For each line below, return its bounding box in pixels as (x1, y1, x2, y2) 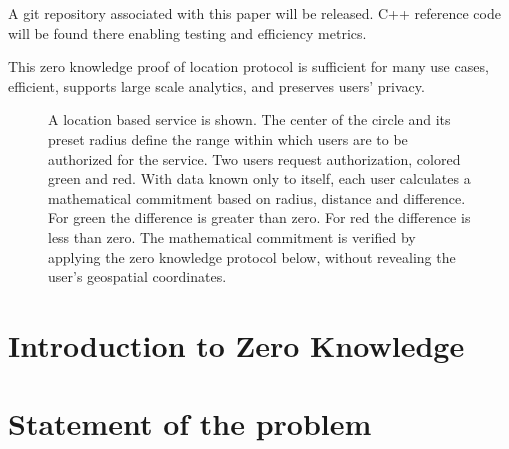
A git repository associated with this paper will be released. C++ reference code (8, 3, 501, 23)
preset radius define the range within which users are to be (48, 128, 408, 149)
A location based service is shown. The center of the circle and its (48, 109, 451, 130)
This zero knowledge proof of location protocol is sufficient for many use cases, (8, 56, 489, 77)
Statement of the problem (8, 403, 372, 444)
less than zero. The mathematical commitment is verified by (48, 226, 416, 247)
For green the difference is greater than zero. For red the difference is (48, 207, 471, 228)
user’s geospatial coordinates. (48, 266, 227, 287)
